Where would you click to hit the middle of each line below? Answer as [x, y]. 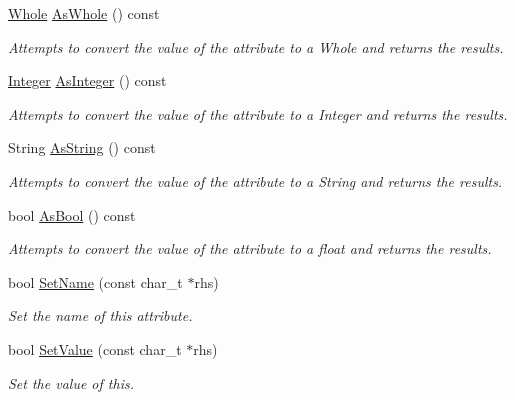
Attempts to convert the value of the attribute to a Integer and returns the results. [258, 113]
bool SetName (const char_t [95, 281]
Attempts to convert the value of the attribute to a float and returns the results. [250, 248]
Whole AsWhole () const [84, 13]
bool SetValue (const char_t [95, 348]
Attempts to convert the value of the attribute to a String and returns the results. [255, 180]
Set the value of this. [71, 382]
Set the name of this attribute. [100, 315]
